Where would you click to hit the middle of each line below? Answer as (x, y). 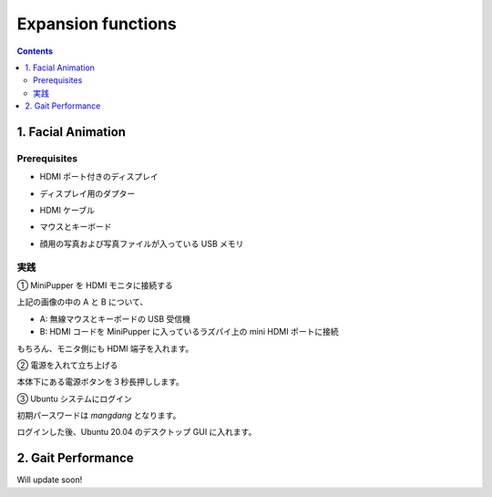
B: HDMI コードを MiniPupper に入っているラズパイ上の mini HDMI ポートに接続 (189, 332)
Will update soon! (50, 480)
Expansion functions (97, 24)
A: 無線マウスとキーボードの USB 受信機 (115, 318)
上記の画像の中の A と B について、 (82, 302)
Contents (35, 51)
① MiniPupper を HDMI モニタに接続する (95, 285)
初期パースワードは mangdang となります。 (99, 416)
